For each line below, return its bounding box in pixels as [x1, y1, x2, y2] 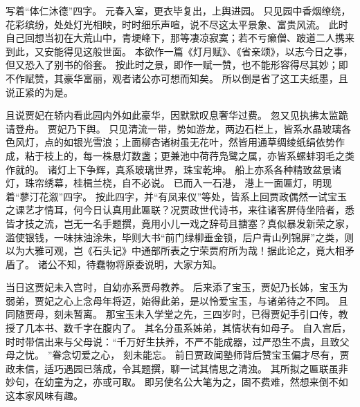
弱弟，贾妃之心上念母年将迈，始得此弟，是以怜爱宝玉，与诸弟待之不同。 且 [6, 293, 348, 307]
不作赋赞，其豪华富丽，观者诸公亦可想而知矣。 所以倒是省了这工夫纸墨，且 [6, 70, 348, 85]
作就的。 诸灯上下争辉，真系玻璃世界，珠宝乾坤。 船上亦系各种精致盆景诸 [6, 162, 342, 176]
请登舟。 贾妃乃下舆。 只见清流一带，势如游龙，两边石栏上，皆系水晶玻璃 [6, 121, 342, 135]
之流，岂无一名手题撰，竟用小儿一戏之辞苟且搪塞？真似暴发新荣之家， [34, 216, 354, 230]
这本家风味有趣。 [6, 388, 83, 403]
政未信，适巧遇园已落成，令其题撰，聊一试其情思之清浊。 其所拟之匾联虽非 [6, 361, 348, 375]
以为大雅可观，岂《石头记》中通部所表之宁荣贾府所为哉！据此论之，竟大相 [6, 243, 345, 258]
